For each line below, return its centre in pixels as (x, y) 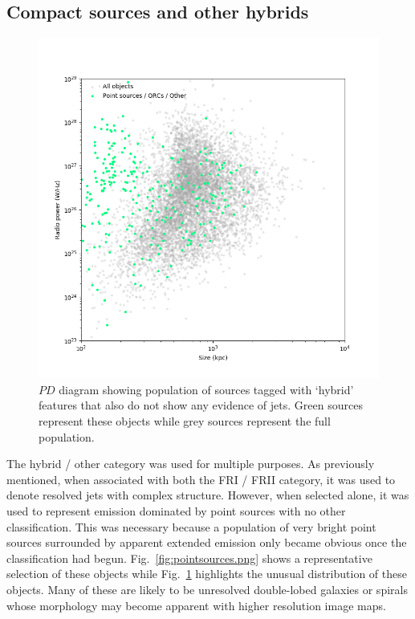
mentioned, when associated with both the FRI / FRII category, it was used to (201, 479)
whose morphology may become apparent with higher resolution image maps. (196, 605)
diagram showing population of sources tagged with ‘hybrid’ (206, 389)
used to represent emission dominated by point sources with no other (176, 510)
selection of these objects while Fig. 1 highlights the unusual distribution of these (207, 574)
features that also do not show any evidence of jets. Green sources (201, 405)
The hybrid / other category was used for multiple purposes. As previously (191, 464)
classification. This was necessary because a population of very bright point (191, 526)
